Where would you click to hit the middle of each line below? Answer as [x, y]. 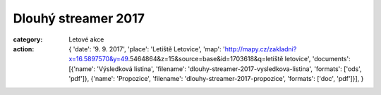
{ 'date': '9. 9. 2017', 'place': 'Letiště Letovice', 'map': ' [147, 49]
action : [24, 49]
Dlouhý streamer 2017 [79, 18]
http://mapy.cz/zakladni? [261, 49]
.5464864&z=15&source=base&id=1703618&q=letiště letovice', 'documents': [239, 59]
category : [28, 39]
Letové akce [86, 39]
